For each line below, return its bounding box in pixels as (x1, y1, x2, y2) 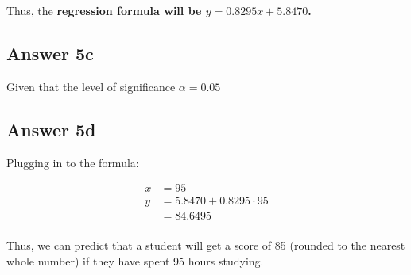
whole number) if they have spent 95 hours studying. (6, 252, 264, 269)
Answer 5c (6, 40, 94, 65)
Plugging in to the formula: (6, 154, 139, 170)
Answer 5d (6, 116, 96, 141)
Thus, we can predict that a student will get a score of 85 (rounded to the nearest (6, 237, 405, 254)
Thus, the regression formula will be (6, 2, 202, 18)
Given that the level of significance (6, 78, 176, 94)
